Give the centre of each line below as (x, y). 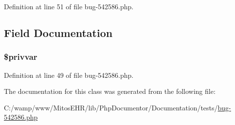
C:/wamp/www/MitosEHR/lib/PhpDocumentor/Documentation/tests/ (111, 107)
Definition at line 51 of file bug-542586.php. (69, 6)
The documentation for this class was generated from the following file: (110, 91)
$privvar (21, 57)
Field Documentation (58, 32)
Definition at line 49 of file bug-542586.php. (69, 75)
